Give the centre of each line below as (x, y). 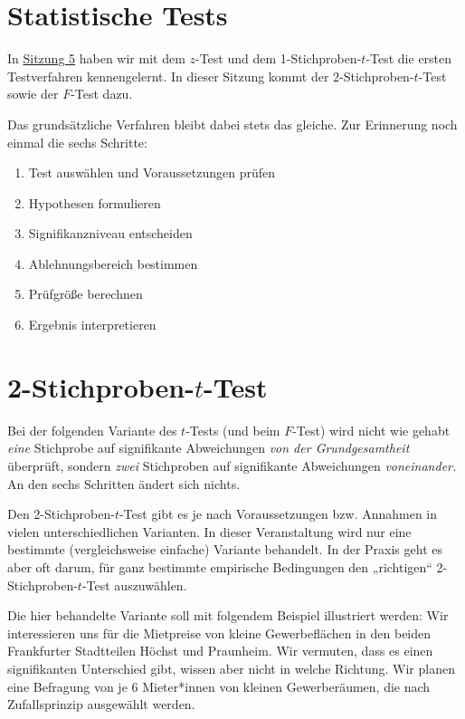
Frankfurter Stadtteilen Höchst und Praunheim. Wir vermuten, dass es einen (220, 651)
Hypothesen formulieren (95, 202)
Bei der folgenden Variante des (92, 430)
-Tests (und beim (233, 430)
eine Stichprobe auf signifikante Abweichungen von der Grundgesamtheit (209, 448)
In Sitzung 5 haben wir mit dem (96, 58)
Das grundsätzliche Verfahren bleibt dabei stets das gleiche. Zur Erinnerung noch (232, 124)
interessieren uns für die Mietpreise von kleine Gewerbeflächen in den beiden (219, 633)
